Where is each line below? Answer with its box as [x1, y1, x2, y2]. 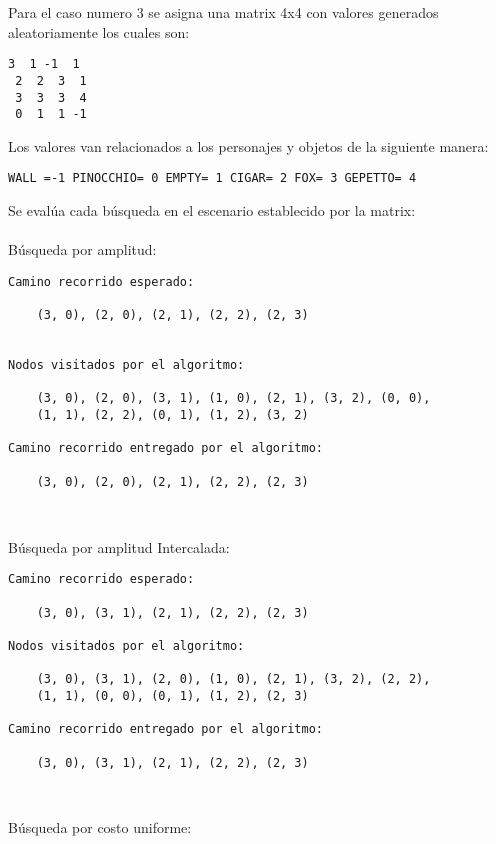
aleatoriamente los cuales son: [8, 21, 190, 42]
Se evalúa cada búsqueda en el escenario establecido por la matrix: [8, 200, 416, 221]
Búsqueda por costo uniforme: [8, 817, 192, 838]
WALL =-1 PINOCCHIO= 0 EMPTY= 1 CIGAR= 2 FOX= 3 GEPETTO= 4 [8, 171, 417, 186]
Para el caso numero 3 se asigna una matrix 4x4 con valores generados [8, 2, 439, 22]
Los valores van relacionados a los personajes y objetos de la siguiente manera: [8, 135, 489, 156]
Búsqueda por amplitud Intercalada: [8, 536, 230, 557]
